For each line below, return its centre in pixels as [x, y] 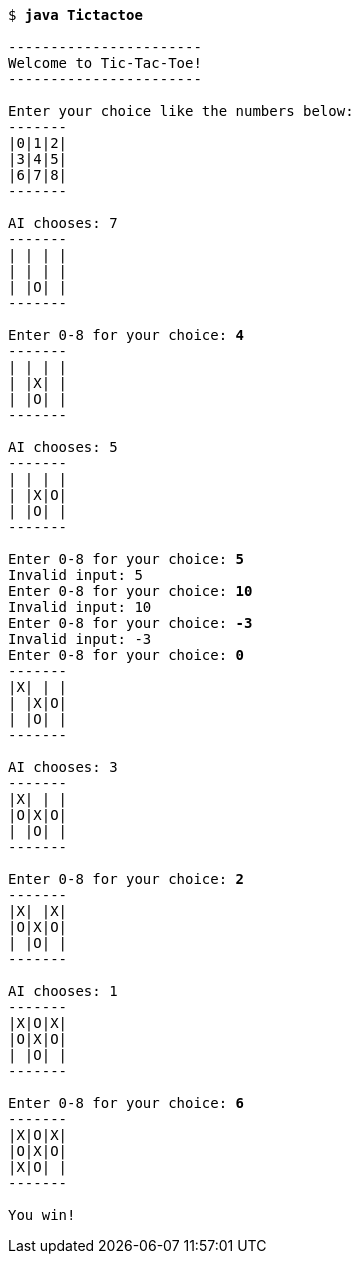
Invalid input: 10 [80, 607]
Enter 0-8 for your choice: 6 [126, 1103]
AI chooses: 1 [63, 991]
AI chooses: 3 [63, 767]
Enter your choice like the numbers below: [181, 111]
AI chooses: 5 [63, 447]
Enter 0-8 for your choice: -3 [130, 623]
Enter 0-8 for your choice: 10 [130, 591]
